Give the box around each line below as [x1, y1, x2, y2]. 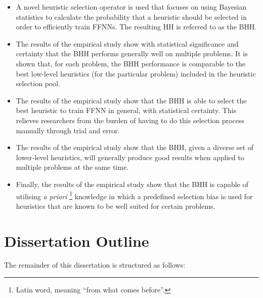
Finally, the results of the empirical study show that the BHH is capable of [16, 178, 248, 189]
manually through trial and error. [16, 125, 120, 135]
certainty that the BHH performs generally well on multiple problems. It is [16, 48, 248, 59]
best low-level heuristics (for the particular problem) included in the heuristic [16, 68, 256, 79]
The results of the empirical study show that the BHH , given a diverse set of [16, 142, 254, 153]
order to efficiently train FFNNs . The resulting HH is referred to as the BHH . [16, 21, 257, 32]
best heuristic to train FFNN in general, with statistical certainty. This [16, 105, 237, 116]
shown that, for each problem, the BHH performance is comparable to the [16, 58, 246, 68]
